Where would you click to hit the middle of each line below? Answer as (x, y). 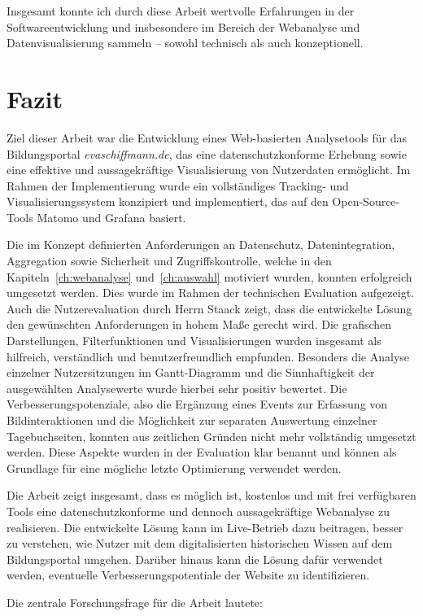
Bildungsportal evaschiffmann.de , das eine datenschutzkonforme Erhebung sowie (207, 153)
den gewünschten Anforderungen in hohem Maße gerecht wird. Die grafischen (199, 324)
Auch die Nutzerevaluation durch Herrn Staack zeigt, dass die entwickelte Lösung (209, 308)
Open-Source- (366, 201)
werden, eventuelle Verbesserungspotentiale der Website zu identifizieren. (188, 575)
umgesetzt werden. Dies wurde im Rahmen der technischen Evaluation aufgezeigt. (211, 293)
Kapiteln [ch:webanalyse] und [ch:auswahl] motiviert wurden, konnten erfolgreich (209, 276)
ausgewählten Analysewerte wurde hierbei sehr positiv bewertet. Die (177, 388)
